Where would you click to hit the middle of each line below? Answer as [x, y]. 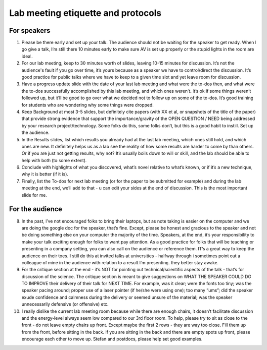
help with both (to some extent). [54, 160]
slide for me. [34, 195]
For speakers [30, 30]
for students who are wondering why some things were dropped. [88, 105]
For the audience [36, 209]
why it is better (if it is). [45, 174]
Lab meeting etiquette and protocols [85, 13]
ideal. [27, 56]
